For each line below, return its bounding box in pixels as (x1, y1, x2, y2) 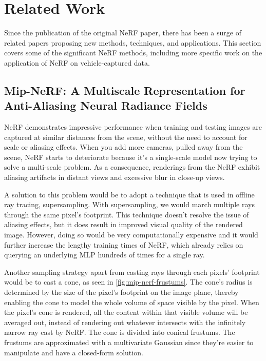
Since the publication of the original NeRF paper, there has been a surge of (4, 27, 241, 38)
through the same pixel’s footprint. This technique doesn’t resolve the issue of (4, 209, 249, 219)
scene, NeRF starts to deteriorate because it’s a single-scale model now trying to (4, 151, 257, 162)
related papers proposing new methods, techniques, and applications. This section (4, 37, 261, 48)
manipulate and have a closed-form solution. (4, 347, 143, 357)
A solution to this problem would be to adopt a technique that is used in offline (4, 189, 255, 199)
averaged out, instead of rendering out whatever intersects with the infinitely (4, 316, 246, 327)
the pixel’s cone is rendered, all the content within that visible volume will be (4, 307, 248, 317)
